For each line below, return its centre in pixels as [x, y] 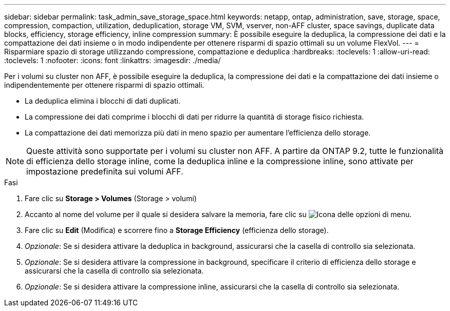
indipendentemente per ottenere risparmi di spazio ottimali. [104, 85]
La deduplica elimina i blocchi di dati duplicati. [102, 101]
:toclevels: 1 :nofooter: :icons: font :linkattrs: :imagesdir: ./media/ [113, 60]
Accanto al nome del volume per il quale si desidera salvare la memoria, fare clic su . [218, 214]
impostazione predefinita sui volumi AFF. [105, 171]
